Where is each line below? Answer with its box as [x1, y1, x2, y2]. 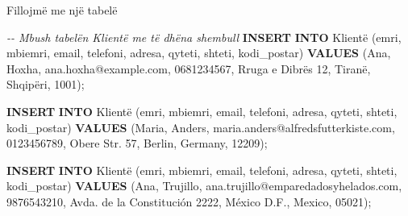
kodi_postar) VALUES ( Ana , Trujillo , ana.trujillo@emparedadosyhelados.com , [6, 177, 402, 194]
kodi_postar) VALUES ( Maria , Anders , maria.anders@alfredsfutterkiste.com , [6, 118, 395, 135]
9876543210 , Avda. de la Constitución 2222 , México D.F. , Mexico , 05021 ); [6, 193, 372, 210]
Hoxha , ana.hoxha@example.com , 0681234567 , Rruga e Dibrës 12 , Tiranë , [6, 60, 371, 77]
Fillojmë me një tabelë [6, 2, 118, 18]
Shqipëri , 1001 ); [6, 76, 85, 93]
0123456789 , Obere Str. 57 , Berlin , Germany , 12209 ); [6, 135, 268, 152]
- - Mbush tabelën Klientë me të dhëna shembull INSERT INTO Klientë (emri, [6, 28, 402, 45]
